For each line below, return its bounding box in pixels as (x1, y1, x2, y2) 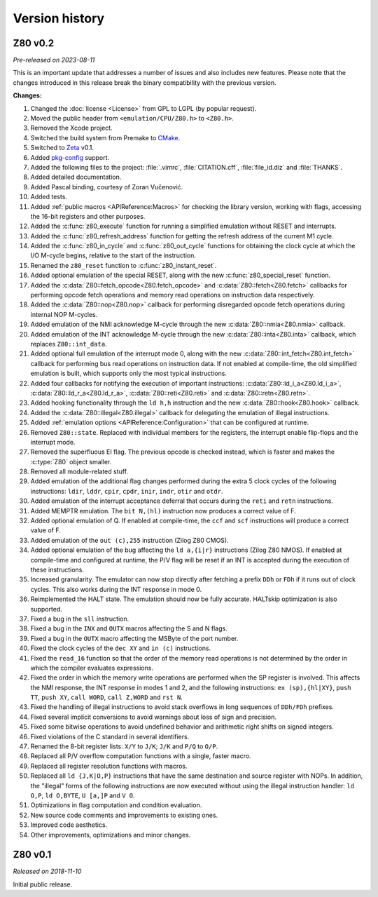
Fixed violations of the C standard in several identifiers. (30, 732, 190, 741)
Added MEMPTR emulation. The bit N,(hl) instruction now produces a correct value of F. (30, 506, 297, 515)
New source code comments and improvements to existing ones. (30, 811, 218, 819)
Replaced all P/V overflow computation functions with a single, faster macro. (30, 752, 251, 760)
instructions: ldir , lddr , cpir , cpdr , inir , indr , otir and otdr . (30, 487, 223, 495)
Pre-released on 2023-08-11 (13, 56, 95, 65)
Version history (13, 11, 105, 26)
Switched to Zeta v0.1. (30, 144, 94, 152)
